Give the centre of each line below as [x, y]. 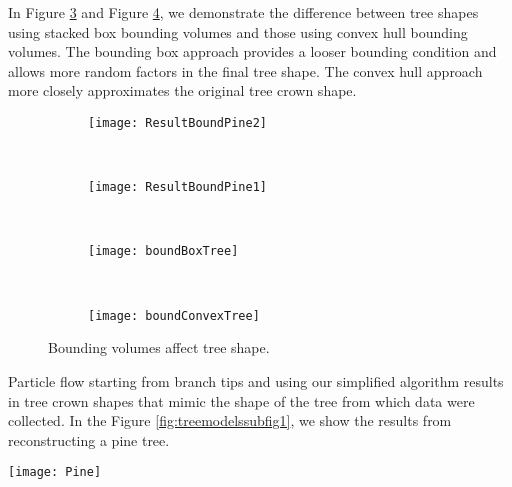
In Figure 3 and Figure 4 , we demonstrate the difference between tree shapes [243, 12]
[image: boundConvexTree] [174, 315]
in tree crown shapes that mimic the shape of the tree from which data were [241, 400]
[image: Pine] [55, 472]
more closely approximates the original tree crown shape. [182, 90]
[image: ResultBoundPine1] [177, 187]
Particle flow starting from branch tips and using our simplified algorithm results [256, 380]
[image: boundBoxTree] [163, 251]
